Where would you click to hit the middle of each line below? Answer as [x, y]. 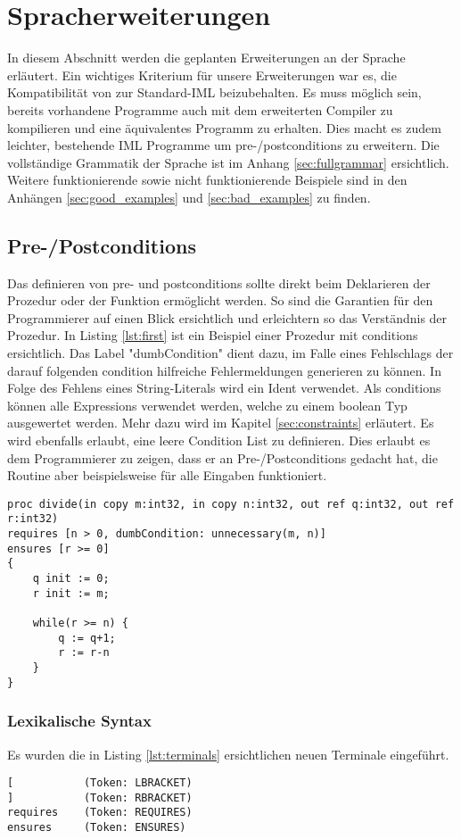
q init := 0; [71, 579]
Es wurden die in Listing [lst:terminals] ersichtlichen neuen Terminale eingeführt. [228, 754]
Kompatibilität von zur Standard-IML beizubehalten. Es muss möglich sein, [214, 92]
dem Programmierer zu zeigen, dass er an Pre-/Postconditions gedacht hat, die [222, 457]
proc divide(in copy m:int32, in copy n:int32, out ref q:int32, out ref [231, 504]
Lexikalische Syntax [79, 721]
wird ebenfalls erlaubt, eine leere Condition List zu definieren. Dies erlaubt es [219, 440]
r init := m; [71, 593]
